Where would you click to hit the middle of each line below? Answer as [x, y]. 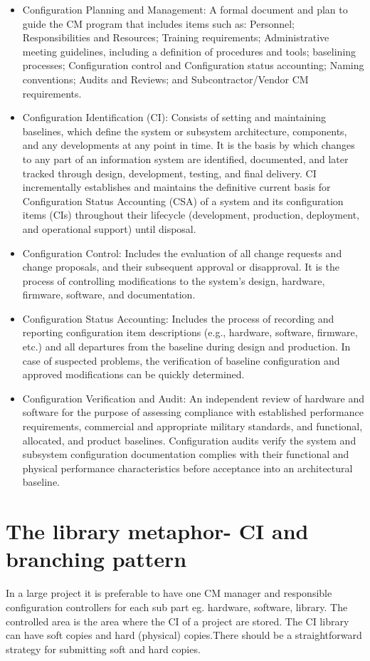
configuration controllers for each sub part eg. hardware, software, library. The [177, 607]
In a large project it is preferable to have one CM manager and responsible [169, 593]
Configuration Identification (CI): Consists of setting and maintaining [174, 117]
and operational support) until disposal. [109, 228]
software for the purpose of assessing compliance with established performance [193, 412]
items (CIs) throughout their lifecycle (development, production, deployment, [191, 215]
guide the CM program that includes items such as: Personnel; [158, 23]
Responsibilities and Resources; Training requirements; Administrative [176, 37]
